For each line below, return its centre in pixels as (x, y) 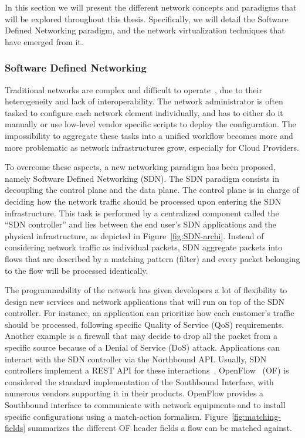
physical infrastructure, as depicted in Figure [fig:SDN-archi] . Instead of (134, 235)
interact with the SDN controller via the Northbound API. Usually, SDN (136, 359)
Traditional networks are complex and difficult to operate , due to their (133, 89)
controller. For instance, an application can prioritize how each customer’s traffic (150, 313)
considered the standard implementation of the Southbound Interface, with (139, 381)
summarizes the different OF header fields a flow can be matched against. (160, 428)
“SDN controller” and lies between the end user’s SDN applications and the (140, 224)
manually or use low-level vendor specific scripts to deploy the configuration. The (150, 124)
